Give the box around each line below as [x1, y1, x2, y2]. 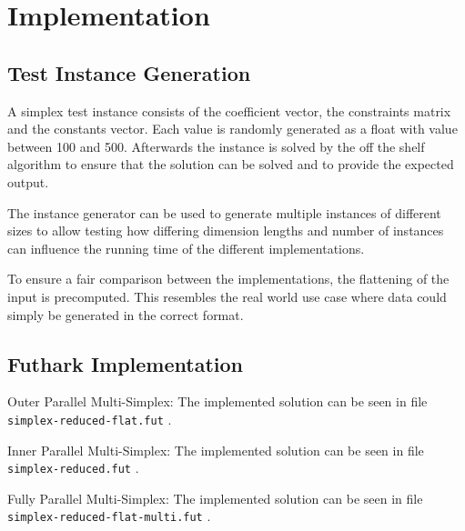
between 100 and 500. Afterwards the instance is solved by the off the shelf [7, 136, 425, 155]
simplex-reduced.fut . [7, 458, 139, 477]
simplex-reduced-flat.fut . [7, 409, 172, 428]
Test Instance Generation [7, 58, 251, 86]
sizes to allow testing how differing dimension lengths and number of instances [7, 221, 444, 240]
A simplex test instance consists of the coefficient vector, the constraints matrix [7, 101, 451, 120]
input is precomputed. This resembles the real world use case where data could [7, 286, 447, 306]
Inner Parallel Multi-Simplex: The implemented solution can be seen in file [7, 440, 424, 459]
